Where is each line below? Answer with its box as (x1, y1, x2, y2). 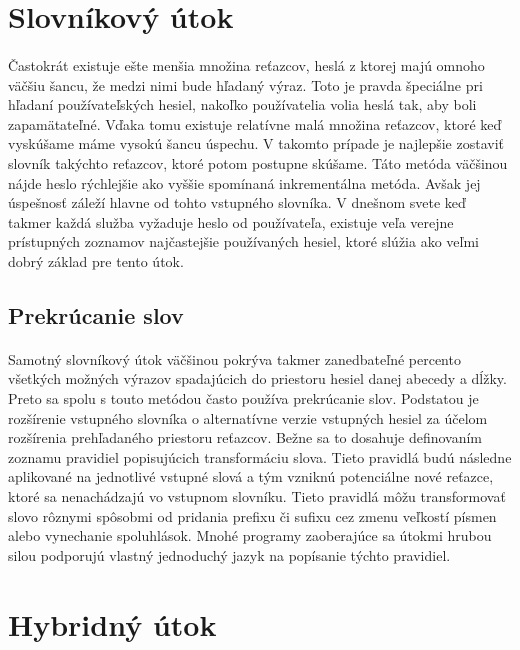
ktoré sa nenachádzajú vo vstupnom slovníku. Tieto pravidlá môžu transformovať (8, 486, 506, 507)
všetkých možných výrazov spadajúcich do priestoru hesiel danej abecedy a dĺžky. (8, 368, 507, 389)
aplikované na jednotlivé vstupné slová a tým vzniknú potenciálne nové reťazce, (8, 466, 494, 487)
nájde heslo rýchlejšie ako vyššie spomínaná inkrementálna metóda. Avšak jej (8, 172, 481, 193)
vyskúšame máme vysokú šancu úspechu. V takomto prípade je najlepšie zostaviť (8, 133, 504, 154)
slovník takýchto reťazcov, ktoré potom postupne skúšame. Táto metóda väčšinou (8, 152, 508, 173)
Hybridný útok (8, 603, 217, 644)
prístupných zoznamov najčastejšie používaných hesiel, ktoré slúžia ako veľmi (8, 231, 480, 252)
